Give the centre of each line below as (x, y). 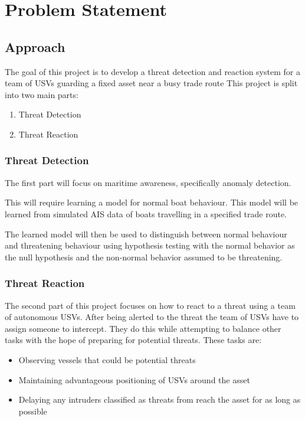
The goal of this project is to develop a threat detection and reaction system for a (152, 71)
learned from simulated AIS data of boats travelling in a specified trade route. (146, 213)
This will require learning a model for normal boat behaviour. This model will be (152, 202)
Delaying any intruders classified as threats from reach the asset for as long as (160, 399)
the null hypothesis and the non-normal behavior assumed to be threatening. (144, 257)
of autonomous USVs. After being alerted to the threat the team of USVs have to (152, 317)
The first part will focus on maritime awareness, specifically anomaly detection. (148, 182)
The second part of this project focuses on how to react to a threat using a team (150, 305)
